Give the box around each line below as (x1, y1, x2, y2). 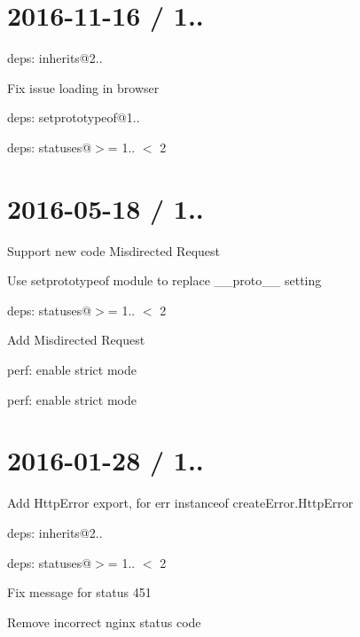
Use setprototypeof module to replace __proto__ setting (7, 271, 322, 290)
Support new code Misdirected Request (7, 241, 220, 260)
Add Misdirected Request (7, 330, 145, 349)
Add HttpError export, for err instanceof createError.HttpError (7, 493, 354, 512)
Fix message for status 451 (7, 583, 152, 602)
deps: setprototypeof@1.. (7, 108, 140, 127)
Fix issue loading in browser (7, 78, 160, 97)
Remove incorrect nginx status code (7, 612, 201, 631)
